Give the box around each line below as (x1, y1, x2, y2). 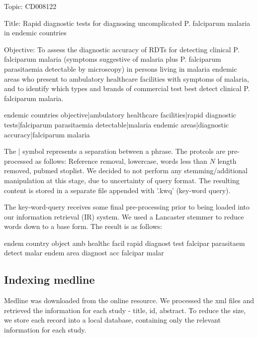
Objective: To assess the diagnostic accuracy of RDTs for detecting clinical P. (4, 44, 240, 54)
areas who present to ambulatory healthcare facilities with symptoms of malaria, (4, 73, 249, 84)
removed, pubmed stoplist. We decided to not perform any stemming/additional (4, 165, 248, 176)
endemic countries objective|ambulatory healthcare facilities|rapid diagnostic (4, 110, 237, 120)
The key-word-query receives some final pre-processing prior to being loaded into (4, 202, 250, 212)
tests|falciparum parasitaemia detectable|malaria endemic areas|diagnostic (4, 119, 229, 129)
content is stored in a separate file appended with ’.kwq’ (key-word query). (4, 185, 231, 195)
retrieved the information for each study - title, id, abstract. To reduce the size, (4, 305, 246, 315)
